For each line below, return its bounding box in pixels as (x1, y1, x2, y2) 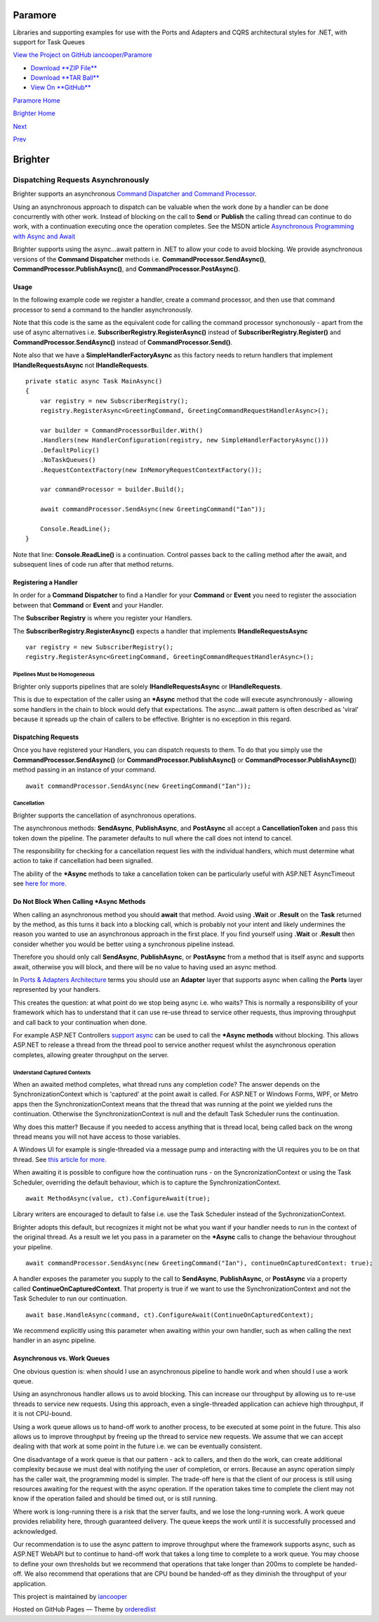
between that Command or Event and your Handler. (13, 601, 164, 609)
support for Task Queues (13, 37, 86, 46)
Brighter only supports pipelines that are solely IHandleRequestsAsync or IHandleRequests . (13, 682, 282, 691)
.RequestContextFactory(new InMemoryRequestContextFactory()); (39, 466, 262, 474)
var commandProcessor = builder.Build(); (39, 485, 185, 494)
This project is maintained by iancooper (13, 1592, 128, 1600)
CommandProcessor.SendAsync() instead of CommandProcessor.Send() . (13, 338, 233, 346)
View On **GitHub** (30, 83, 91, 91)
